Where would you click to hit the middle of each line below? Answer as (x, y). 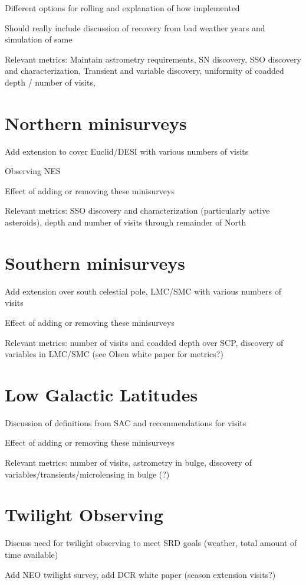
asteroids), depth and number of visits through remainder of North (126, 222)
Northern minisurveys (96, 122)
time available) (32, 554)
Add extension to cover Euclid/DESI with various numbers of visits (127, 151)
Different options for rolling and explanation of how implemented (122, 8)
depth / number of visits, (50, 82)
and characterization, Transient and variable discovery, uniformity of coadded (144, 71)
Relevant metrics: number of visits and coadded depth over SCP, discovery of (144, 342)
